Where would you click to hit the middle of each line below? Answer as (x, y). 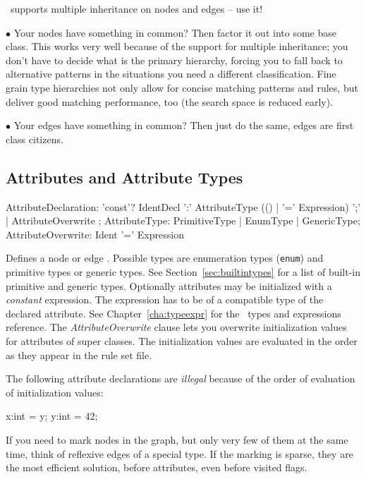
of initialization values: (55, 392)
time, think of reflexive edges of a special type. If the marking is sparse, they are (179, 453)
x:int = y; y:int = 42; (52, 416)
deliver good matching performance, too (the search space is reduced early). (170, 101)
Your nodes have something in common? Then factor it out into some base (175, 32)
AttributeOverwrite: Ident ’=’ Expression (95, 234)
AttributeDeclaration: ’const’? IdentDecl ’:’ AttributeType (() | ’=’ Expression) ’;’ (183, 206)
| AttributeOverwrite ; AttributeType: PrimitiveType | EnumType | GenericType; (183, 220)
